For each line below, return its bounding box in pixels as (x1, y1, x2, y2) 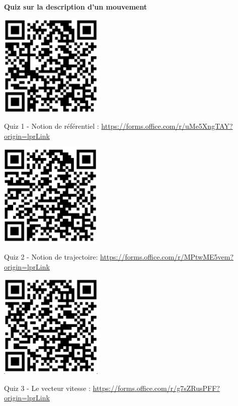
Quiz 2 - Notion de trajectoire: (4, 251, 98, 262)
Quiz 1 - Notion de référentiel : (4, 121, 99, 131)
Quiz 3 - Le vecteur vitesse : (4, 382, 91, 393)
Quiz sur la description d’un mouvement (4, 2, 147, 12)
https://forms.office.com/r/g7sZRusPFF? (93, 382, 220, 393)
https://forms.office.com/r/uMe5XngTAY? (101, 121, 233, 131)
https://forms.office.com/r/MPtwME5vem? (100, 251, 234, 262)
